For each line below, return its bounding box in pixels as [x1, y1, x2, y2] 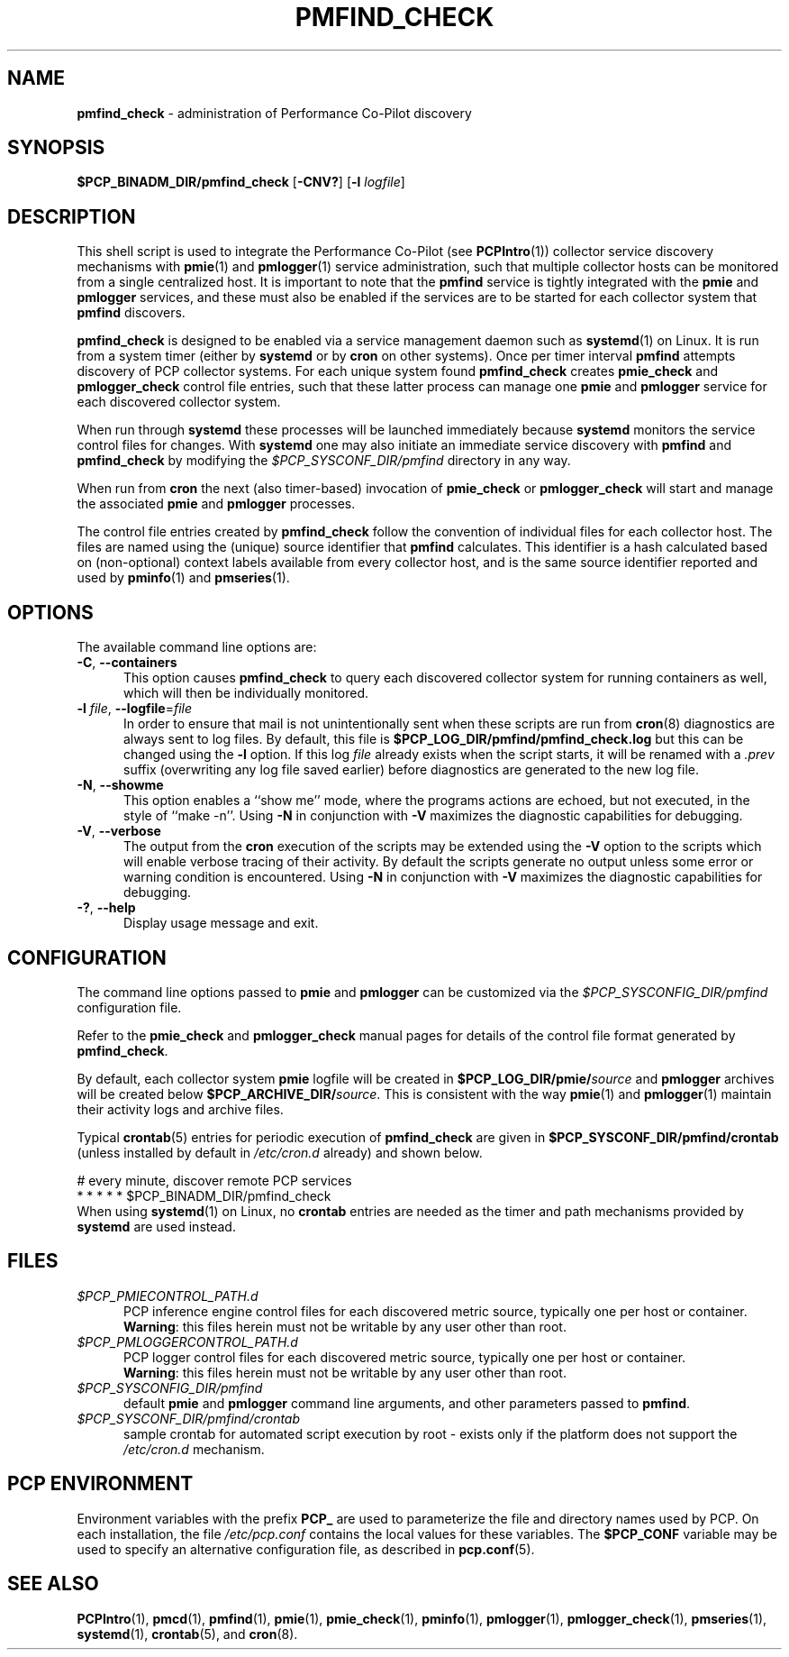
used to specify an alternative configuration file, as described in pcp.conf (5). [77, 1541, 535, 1557]
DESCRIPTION [7, 205, 136, 228]
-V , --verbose [77, 823, 161, 839]
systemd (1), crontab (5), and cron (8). [77, 1625, 298, 1642]
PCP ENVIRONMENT [7, 1472, 194, 1496]
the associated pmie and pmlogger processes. [77, 496, 356, 512]
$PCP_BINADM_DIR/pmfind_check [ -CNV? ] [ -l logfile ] [77, 174, 405, 190]
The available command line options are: [77, 639, 317, 655]
